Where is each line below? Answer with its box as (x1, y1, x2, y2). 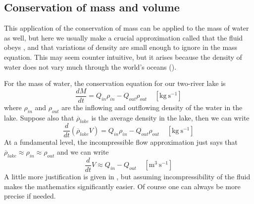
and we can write (56, 147, 109, 157)
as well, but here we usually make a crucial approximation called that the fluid (4, 32, 243, 42)
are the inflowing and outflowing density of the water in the (61, 102, 243, 112)
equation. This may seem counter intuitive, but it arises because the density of (4, 51, 242, 62)
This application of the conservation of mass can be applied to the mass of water (4, 23, 249, 33)
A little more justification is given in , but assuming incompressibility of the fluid (4, 171, 251, 181)
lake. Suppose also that (4, 112, 74, 122)
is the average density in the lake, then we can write (91, 112, 250, 122)
